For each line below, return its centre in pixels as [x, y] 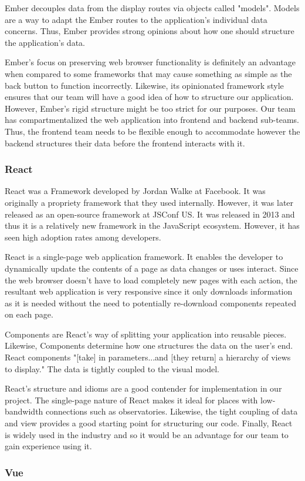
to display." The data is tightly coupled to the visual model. [112, 368]
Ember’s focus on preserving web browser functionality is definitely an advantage [150, 62]
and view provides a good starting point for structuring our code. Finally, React [149, 423]
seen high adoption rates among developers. [83, 237]
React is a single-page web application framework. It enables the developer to [144, 257]
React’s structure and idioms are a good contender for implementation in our [143, 388]
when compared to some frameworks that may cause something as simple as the [148, 73]
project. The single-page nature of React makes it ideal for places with [131, 400]
